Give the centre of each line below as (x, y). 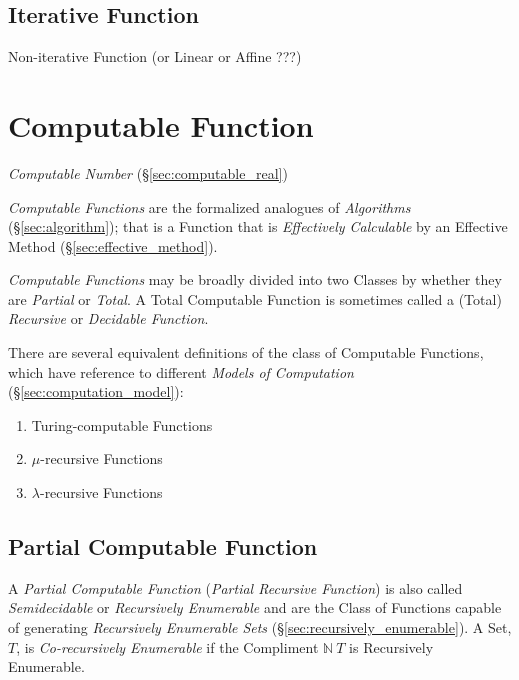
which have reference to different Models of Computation (181, 371)
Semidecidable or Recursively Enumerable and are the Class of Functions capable (255, 607)
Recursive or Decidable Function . (108, 318)
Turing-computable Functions (122, 424)
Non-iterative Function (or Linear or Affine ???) (155, 56)
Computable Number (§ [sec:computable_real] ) (148, 172)
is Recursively (391, 646)
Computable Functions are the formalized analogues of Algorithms (209, 206)
